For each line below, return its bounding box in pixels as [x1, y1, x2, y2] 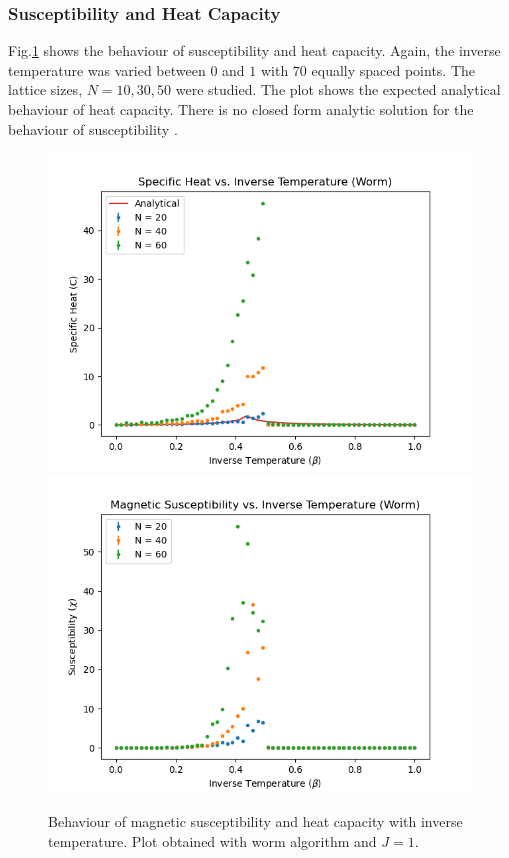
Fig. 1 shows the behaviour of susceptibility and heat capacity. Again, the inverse [8, 40, 501, 61]
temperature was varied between [8, 59, 206, 80]
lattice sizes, [8, 79, 83, 100]
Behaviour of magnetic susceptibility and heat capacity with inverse [48, 811, 463, 832]
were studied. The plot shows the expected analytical [175, 79, 501, 100]
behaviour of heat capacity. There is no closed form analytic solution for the [8, 99, 474, 119]
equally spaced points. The [311, 59, 476, 80]
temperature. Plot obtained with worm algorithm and [48, 830, 377, 851]
